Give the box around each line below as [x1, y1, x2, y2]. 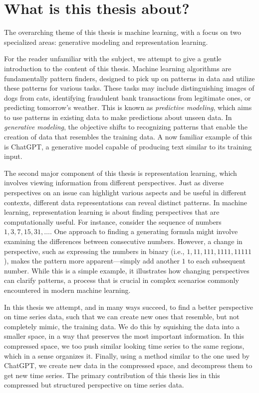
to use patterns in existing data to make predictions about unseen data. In [4, 112, 232, 122]
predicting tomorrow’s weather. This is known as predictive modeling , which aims [4, 102, 252, 113]
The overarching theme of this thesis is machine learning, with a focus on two [4, 27, 241, 37]
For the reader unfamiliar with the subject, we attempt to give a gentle [4, 53, 222, 64]
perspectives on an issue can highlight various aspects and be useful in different [4, 187, 247, 198]
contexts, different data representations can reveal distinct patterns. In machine [4, 197, 248, 207]
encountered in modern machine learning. [4, 284, 131, 295]
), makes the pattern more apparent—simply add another [4, 256, 180, 266]
